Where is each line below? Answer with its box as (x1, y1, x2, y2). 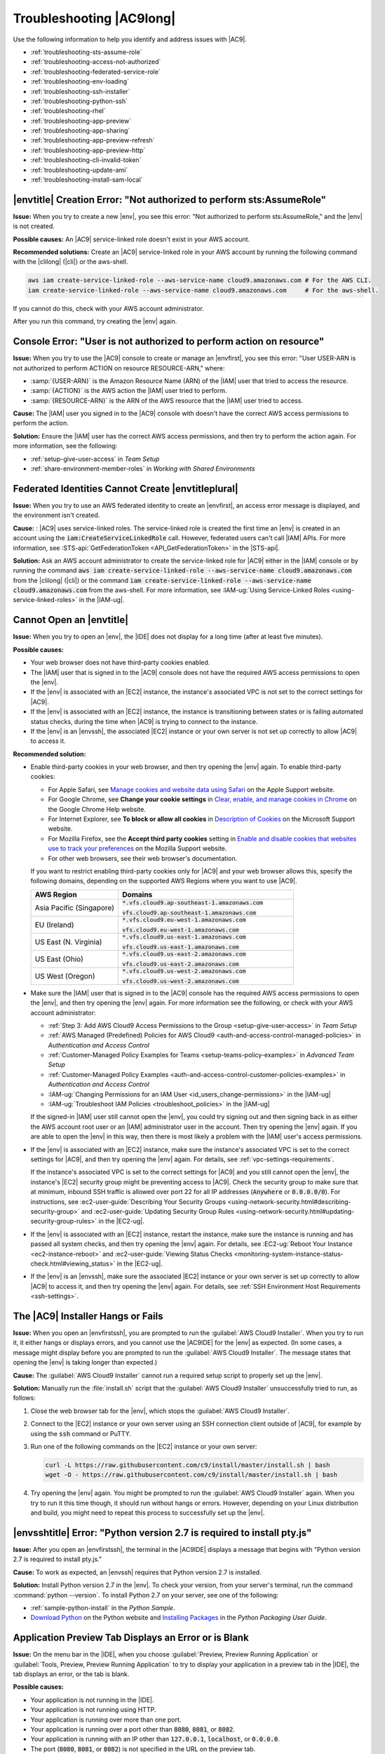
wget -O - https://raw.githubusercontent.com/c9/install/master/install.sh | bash (45, 1471, 338, 1479)
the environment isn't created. (13, 511, 100, 519)
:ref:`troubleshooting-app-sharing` (30, 126, 130, 135)
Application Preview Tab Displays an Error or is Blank (13, 1632, 249, 1644)
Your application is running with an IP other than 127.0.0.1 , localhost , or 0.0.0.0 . (30, 1735, 280, 1743)
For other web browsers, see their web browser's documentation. (48, 854, 238, 862)
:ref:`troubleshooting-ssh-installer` (30, 87, 130, 95)
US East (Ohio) (34, 954, 84, 964)
